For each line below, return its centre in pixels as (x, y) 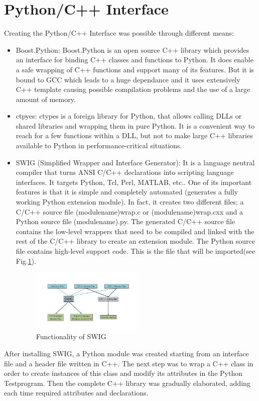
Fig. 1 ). (26, 261)
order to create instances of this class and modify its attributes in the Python (123, 373)
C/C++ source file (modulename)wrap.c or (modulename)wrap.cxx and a (129, 211)
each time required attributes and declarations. (76, 393)
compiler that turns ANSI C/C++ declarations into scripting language (125, 172)
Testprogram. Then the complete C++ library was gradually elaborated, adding (127, 383)
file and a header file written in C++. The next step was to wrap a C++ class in (129, 363)
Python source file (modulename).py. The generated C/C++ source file (125, 221)
